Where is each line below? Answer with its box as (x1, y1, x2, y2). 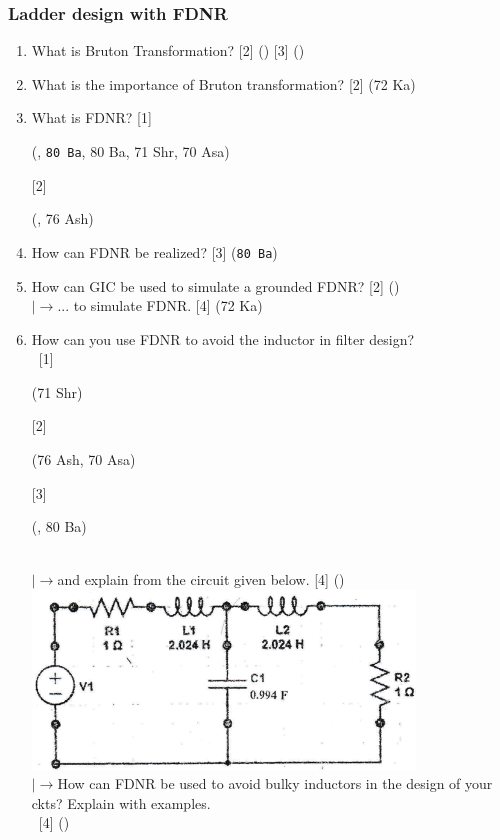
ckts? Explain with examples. (31, 792, 211, 813)
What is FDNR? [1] (31, 107, 152, 128)
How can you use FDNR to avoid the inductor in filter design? (31, 328, 415, 349)
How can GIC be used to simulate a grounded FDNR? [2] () (31, 275, 400, 296)
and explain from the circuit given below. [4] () (57, 569, 345, 590)
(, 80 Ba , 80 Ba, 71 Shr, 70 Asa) (31, 141, 230, 161)
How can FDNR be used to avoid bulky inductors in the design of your (57, 773, 493, 794)
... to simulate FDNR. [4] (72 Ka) (57, 295, 263, 316)
